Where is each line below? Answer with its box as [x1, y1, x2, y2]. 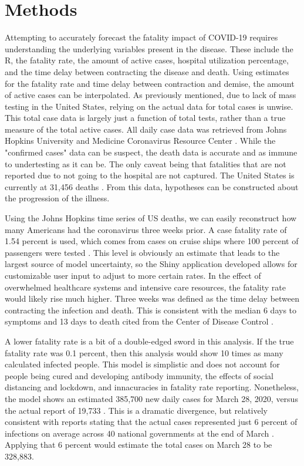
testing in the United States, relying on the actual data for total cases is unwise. [5, 100, 293, 112]
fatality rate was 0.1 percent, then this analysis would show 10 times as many [5, 346, 283, 359]
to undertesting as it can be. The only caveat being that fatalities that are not [5, 157, 286, 170]
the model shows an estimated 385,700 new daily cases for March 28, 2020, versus [5, 392, 298, 404]
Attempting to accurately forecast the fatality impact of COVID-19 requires [5, 31, 278, 43]
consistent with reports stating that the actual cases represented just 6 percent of [5, 416, 298, 428]
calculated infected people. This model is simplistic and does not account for [5, 358, 280, 370]
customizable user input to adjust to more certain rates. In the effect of [5, 269, 261, 281]
